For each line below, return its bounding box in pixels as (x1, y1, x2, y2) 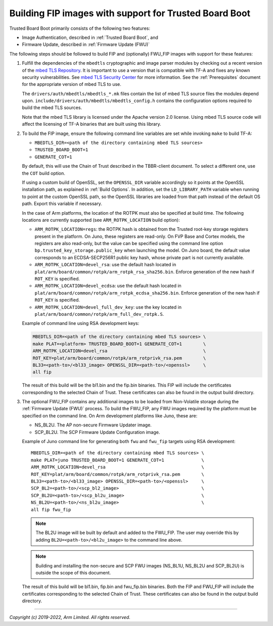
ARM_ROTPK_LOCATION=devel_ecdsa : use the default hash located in (34, 283, 181, 289)
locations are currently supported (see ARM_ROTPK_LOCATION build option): (22, 217, 180, 223)
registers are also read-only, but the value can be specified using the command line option (34, 240, 223, 247)
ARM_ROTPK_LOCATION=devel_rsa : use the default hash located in (34, 262, 176, 268)
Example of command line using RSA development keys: (22, 320, 140, 326)
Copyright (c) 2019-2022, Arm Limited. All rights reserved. (9, 614, 131, 620)
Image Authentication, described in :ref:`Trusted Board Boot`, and (22, 34, 159, 40)
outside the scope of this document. (35, 569, 111, 575)
